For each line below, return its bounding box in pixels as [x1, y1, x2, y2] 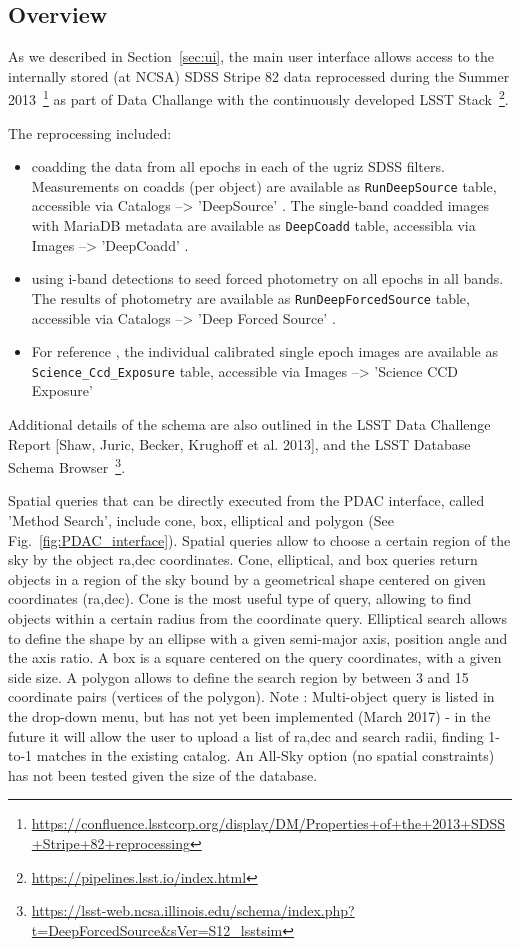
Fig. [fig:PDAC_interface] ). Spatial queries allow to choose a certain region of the [8, 529, 511, 550]
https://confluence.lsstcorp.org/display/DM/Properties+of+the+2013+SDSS [31, 813, 506, 834]
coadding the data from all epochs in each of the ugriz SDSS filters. [31, 156, 445, 177]
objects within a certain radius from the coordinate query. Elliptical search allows [8, 608, 507, 629]
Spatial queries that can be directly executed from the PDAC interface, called [8, 490, 485, 511]
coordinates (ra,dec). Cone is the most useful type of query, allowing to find [8, 588, 472, 609]
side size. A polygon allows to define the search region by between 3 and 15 [8, 666, 469, 687]
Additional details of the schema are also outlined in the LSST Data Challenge [8, 414, 491, 435]
